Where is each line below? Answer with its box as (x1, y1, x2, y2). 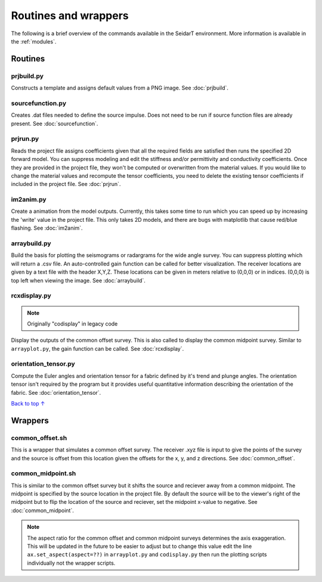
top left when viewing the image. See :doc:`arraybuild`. (11, 277, 145, 284)
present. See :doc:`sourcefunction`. (11, 120, 98, 127)
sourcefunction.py (11, 99, 67, 107)
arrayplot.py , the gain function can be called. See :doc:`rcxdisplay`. (11, 345, 184, 352)
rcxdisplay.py (11, 292, 52, 300)
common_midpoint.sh (11, 469, 76, 478)
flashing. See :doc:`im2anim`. (11, 224, 83, 232)
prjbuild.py (11, 72, 44, 80)
